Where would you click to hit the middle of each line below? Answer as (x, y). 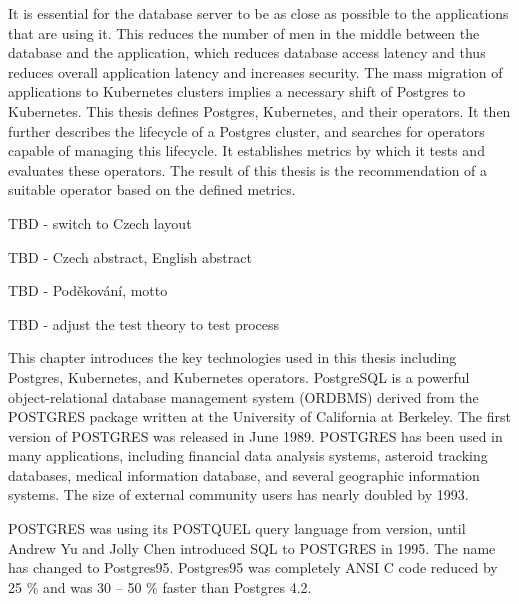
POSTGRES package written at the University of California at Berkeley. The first (259, 416)
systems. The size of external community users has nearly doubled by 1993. (238, 494)
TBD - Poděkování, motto (88, 290)
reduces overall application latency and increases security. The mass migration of (255, 71)
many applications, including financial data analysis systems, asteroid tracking (248, 455)
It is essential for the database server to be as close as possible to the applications (258, 13)
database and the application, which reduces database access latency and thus (247, 52)
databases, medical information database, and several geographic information (244, 474)
